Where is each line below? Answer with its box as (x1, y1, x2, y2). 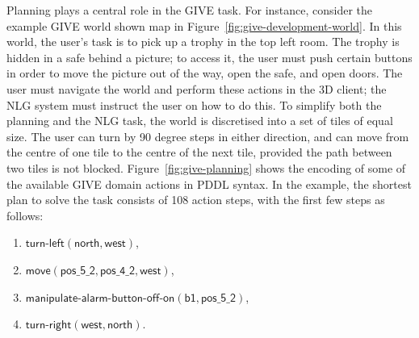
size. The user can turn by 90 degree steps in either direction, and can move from (6, 127, 409, 144)
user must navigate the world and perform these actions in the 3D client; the (6, 80, 387, 97)
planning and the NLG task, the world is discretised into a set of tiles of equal (6, 112, 393, 129)
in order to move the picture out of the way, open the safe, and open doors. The (6, 65, 403, 81)
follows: (6, 207, 44, 223)
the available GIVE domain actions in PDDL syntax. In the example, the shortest (6, 175, 412, 192)
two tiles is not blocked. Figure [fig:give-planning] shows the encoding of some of (6, 159, 406, 176)
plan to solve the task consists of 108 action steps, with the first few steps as (6, 191, 385, 208)
